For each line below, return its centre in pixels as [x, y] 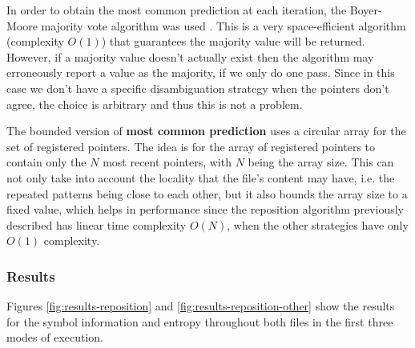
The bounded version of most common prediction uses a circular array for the [206, 131]
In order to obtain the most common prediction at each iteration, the [177, 10]
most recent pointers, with [167, 162]
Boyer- [366, 10]
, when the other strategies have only [318, 224]
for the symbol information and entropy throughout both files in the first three [200, 321]
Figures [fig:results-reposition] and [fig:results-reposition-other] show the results [201, 306]
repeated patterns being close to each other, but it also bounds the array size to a [207, 193]
